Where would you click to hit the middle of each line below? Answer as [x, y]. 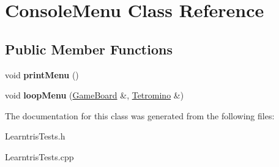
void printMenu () [42, 74]
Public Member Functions [89, 49]
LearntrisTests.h [35, 136]
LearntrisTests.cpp [39, 156]
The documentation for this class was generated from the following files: [140, 115]
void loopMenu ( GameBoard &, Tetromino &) [95, 95]
